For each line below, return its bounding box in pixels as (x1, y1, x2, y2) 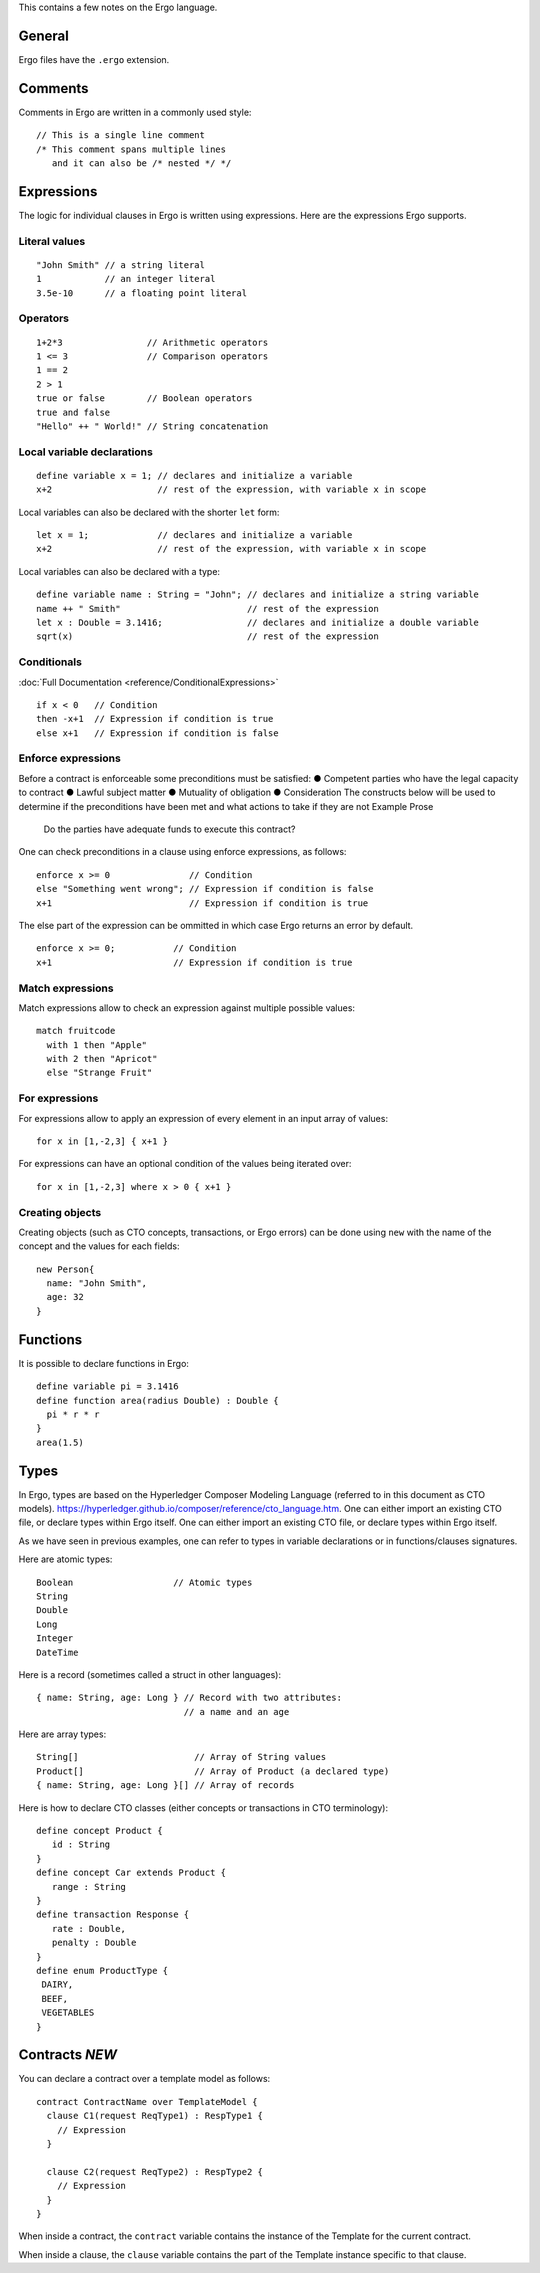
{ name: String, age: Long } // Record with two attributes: (36, 1692, 342, 1704)
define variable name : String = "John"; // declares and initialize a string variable (36, 589, 480, 600)
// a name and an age (183, 1706, 290, 1717)
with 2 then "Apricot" (46, 1053, 158, 1065)
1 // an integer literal (36, 273, 216, 285)
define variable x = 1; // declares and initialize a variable (36, 470, 353, 481)
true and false (36, 406, 111, 418)
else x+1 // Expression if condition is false (36, 727, 279, 739)
